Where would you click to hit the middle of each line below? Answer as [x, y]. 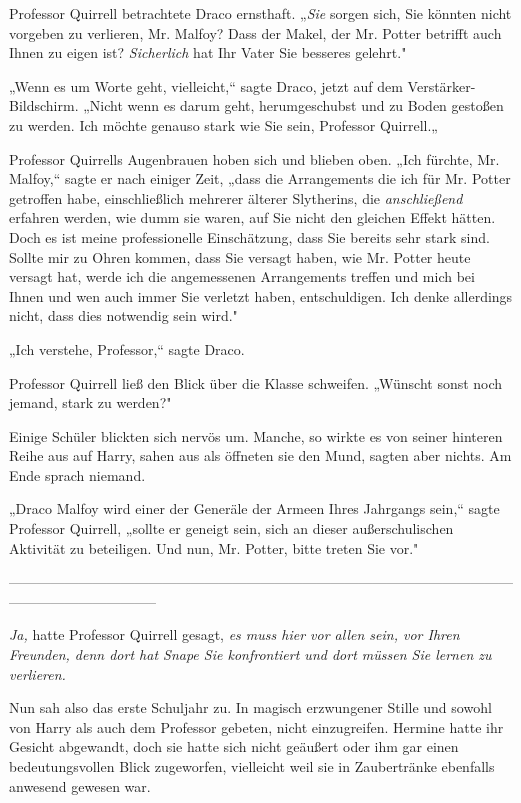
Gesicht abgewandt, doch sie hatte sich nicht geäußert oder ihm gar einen [234, 746]
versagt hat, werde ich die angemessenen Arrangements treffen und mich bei [242, 276]
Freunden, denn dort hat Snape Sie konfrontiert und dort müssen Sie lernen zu [250, 654]
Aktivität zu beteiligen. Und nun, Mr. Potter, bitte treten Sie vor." [214, 547]
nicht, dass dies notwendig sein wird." [123, 315]
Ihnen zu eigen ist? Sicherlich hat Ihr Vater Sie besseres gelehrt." [208, 52]
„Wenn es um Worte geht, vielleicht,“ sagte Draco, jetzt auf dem [206, 85]
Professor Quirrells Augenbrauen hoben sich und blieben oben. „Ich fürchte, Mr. [254, 158]
